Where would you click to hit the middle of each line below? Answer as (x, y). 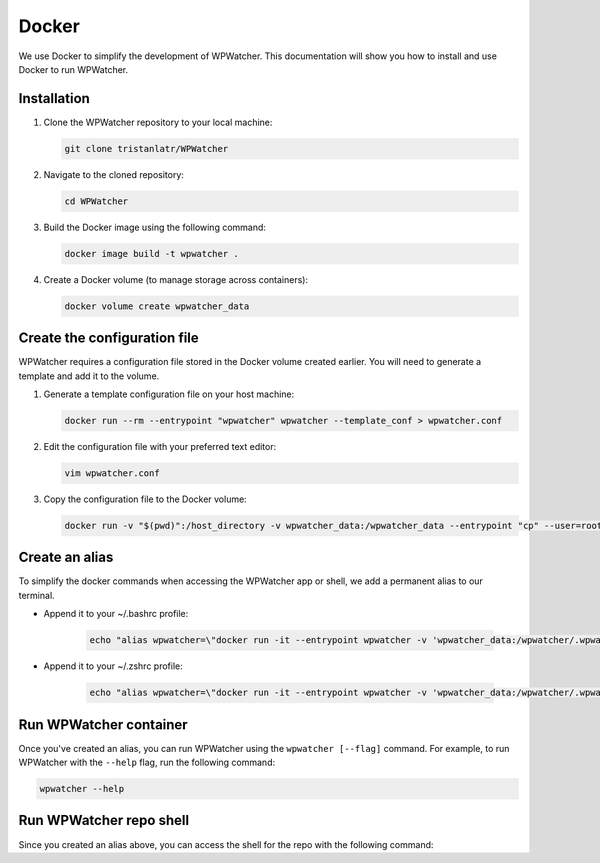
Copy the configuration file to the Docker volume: (145, 499)
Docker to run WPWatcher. (73, 69)
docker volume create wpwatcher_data (157, 306)
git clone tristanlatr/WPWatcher (146, 148)
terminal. (36, 595)
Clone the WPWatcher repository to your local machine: (158, 122)
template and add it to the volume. (89, 376)
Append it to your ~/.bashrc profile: (116, 614)
